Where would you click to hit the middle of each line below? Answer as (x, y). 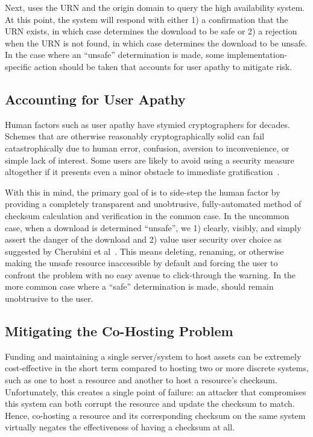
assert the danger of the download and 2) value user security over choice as (144, 239)
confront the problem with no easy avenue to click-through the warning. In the (150, 274)
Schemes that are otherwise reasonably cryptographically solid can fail (135, 136)
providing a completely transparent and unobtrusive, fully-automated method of (153, 204)
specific (18, 66)
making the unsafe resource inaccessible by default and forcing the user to (141, 263)
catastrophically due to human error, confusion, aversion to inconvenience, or (147, 148)
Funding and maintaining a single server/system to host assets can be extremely (153, 356)
